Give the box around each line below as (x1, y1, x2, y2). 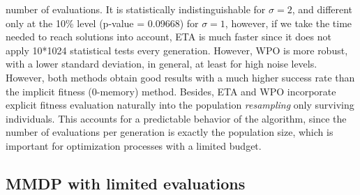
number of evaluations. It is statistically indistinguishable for (6, 2, 266, 16)
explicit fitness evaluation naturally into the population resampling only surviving (6, 97, 354, 112)
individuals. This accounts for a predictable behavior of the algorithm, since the (6, 111, 347, 125)
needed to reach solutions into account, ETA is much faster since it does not (6, 29, 331, 44)
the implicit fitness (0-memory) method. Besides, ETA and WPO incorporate (6, 84, 336, 98)
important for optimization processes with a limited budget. (6, 138, 262, 153)
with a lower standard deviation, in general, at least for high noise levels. (6, 56, 317, 71)
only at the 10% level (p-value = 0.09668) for (6, 15, 199, 30)
